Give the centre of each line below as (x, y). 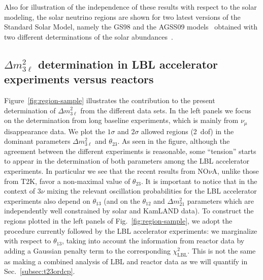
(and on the (122, 200)
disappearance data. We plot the (55, 131)
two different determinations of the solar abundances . (89, 36)
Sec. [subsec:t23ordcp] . (40, 271)
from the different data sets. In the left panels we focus (166, 110)
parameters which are (220, 200)
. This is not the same (222, 250)
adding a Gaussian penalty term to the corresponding (87, 250)
